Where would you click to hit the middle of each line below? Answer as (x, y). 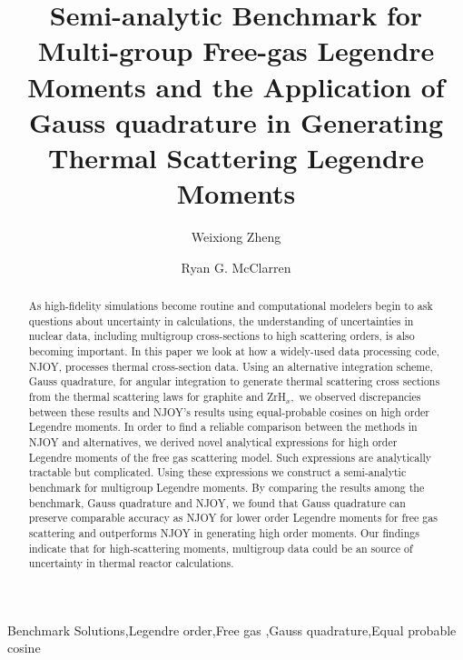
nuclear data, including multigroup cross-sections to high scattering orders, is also (222, 336)
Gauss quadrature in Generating (236, 121)
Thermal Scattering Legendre (236, 157)
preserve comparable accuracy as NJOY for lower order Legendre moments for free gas (233, 518)
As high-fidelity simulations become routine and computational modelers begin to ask (231, 306)
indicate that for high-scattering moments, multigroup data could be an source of (221, 548)
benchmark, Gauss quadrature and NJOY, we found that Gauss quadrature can (217, 502)
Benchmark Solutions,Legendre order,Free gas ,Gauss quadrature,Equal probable (232, 630)
